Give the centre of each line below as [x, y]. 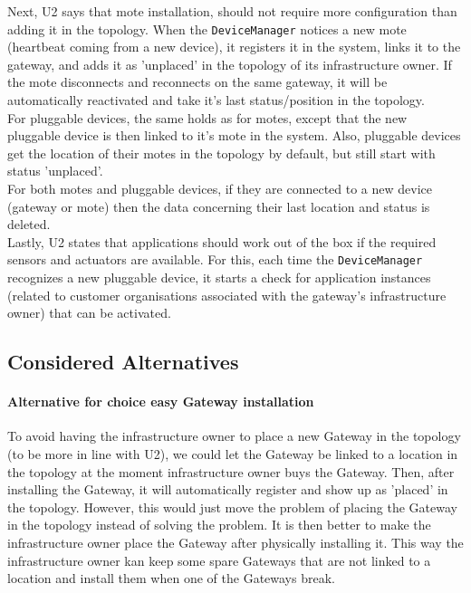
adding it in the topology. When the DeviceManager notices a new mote [207, 29]
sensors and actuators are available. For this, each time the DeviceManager [215, 259]
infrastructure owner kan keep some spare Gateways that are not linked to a [219, 560]
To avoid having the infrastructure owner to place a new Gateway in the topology [234, 436]
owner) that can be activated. [89, 313]
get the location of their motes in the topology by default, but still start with [221, 153]
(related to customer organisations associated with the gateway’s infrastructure [227, 295]
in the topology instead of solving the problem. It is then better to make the [219, 525]
